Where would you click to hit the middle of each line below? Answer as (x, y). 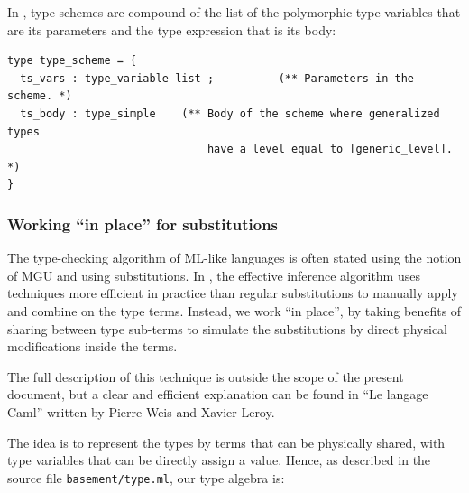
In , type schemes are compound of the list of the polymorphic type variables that (234, 12)
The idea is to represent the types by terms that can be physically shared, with (226, 442)
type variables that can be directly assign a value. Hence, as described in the (219, 460)
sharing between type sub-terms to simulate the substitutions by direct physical (227, 328)
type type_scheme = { (72, 61)
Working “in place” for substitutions (143, 223)
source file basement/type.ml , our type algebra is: (146, 477)
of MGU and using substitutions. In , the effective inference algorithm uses (214, 275)
